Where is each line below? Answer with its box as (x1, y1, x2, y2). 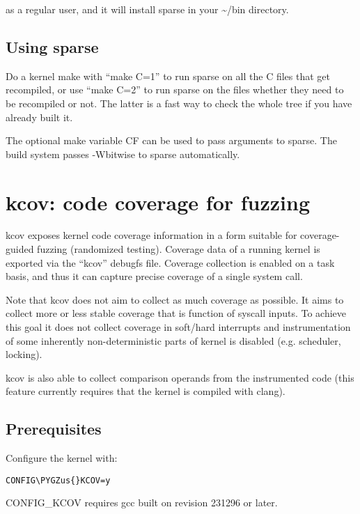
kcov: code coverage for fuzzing (6, 187, 310, 216)
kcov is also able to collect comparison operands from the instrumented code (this (6, 370, 354, 384)
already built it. (6, 109, 73, 124)
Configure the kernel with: (6, 451, 118, 465)
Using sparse (6, 36, 99, 57)
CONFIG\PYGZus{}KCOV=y (6, 475, 111, 485)
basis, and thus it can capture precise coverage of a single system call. (6, 269, 303, 283)
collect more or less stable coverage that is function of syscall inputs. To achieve (6, 306, 347, 320)
